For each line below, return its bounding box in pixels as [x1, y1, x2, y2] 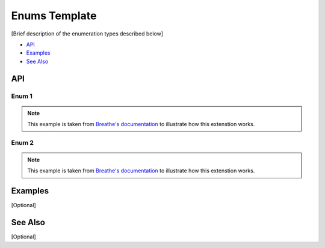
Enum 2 [11, 138, 34, 147]
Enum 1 [11, 92, 33, 100]
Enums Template [11, 9, 97, 22]
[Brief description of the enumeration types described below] [11, 30, 164, 37]
